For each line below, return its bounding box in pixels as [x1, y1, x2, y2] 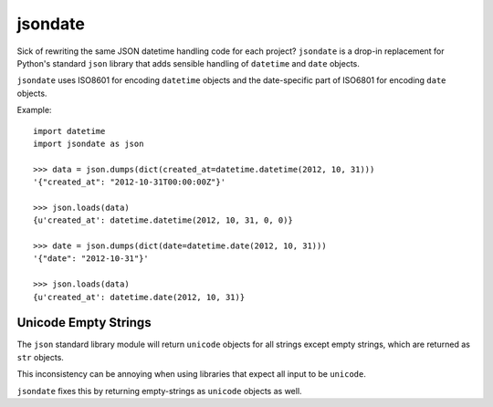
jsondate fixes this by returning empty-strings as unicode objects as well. [16, 385, 302, 396]
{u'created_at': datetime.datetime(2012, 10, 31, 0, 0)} [33, 215, 294, 225]
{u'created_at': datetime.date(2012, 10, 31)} [33, 292, 246, 302]
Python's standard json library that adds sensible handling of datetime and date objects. [16, 57, 361, 68]
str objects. [16, 351, 64, 362]
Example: [16, 105, 52, 116]
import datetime [33, 126, 106, 136]
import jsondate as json [33, 138, 144, 149]
